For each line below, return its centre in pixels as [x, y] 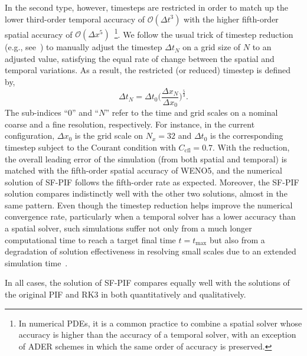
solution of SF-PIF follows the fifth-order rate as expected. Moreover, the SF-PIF [152, 182]
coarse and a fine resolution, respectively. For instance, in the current [130, 124]
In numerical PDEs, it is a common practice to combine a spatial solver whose [160, 323]
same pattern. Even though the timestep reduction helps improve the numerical [149, 205]
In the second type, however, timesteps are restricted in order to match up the [146, 7]
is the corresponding [247, 135]
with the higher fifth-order [231, 19]
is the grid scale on [109, 135]
